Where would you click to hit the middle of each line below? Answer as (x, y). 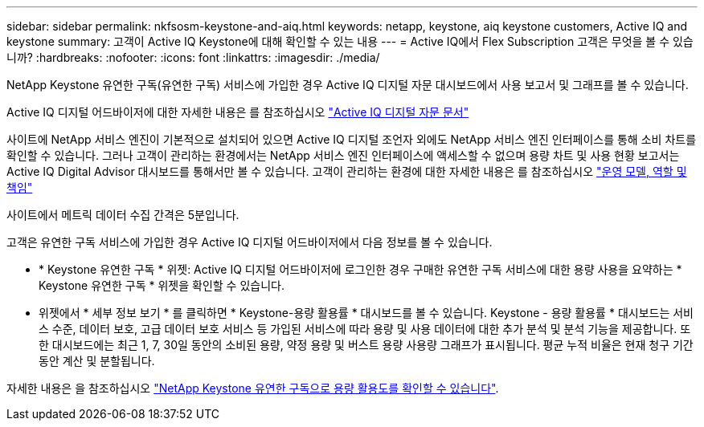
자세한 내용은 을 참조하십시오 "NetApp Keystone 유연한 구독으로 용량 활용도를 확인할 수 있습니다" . (253, 388)
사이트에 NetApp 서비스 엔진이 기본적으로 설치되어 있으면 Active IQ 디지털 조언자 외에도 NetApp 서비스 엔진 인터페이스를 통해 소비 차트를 (352, 139)
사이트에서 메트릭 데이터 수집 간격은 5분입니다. (123, 215)
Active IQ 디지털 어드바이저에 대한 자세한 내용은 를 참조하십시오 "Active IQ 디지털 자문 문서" (238, 112)
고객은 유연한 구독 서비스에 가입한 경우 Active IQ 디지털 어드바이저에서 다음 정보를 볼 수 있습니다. (250, 242)
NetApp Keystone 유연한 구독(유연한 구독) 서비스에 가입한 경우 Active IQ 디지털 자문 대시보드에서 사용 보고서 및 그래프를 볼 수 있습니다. (348, 85)
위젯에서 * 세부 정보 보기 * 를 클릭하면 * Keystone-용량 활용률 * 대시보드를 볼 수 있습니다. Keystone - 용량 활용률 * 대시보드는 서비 (366, 313)
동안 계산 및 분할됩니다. (97, 361)
